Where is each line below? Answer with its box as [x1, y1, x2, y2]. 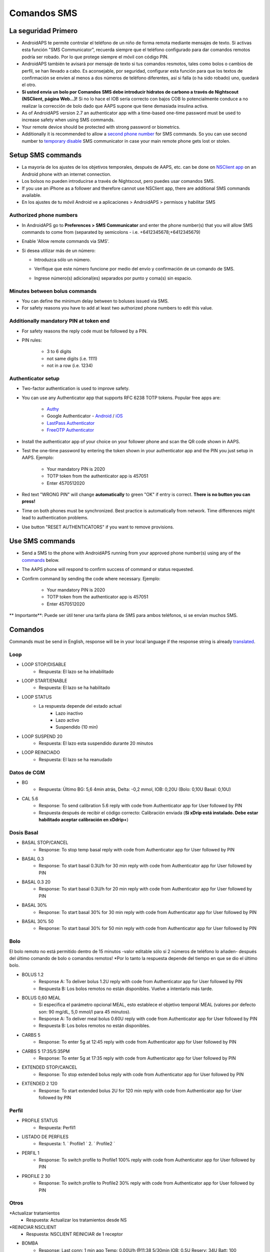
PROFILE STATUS [21, 1117, 58, 1124]
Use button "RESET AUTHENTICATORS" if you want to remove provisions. [21, 524, 174, 530]
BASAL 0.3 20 [21, 879, 51, 885]
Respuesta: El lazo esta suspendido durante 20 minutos [38, 740, 153, 746]
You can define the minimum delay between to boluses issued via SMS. [21, 298, 169, 304]
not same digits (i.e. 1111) [46, 356, 97, 362]
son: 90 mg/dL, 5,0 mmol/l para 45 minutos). [38, 1009, 131, 1015]
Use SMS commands [9, 537, 75, 545]
